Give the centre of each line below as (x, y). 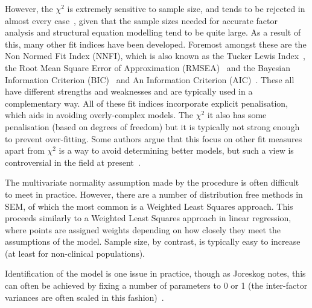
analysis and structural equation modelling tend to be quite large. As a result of (153, 32)
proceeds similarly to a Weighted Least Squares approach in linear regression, (148, 218)
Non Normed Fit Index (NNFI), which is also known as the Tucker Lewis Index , (155, 56)
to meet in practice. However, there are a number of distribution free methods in (154, 194)
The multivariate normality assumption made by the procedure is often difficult (152, 182)
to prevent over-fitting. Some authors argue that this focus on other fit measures (154, 138)
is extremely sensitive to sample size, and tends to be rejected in (186, 8)
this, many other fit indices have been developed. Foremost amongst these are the (156, 44)
